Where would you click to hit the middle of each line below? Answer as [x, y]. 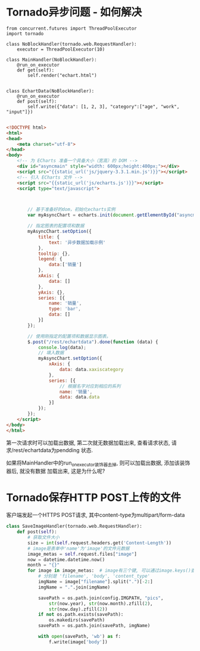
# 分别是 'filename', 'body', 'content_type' [94, 576]
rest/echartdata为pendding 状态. [53, 450]
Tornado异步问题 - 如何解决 [74, 12]
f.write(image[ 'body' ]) [78, 642]
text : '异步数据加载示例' [77, 242]
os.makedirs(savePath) [77, 620]
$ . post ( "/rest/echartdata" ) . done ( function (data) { [93, 342]
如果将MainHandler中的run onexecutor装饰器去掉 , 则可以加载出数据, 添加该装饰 [98, 463]
